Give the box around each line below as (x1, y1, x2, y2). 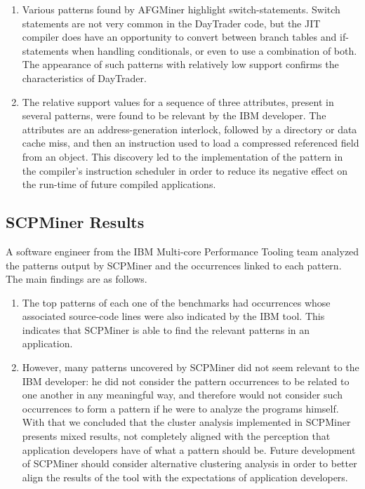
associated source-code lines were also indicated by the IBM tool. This (22, 309, 325, 323)
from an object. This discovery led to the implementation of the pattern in (22, 149, 343, 163)
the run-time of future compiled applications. (22, 177, 216, 192)
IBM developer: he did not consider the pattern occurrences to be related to (22, 373, 350, 388)
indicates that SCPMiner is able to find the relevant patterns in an (22, 322, 310, 337)
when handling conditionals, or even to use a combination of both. (72, 43, 357, 58)
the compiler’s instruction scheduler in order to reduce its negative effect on (22, 163, 348, 177)
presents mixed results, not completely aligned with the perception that (22, 429, 331, 443)
